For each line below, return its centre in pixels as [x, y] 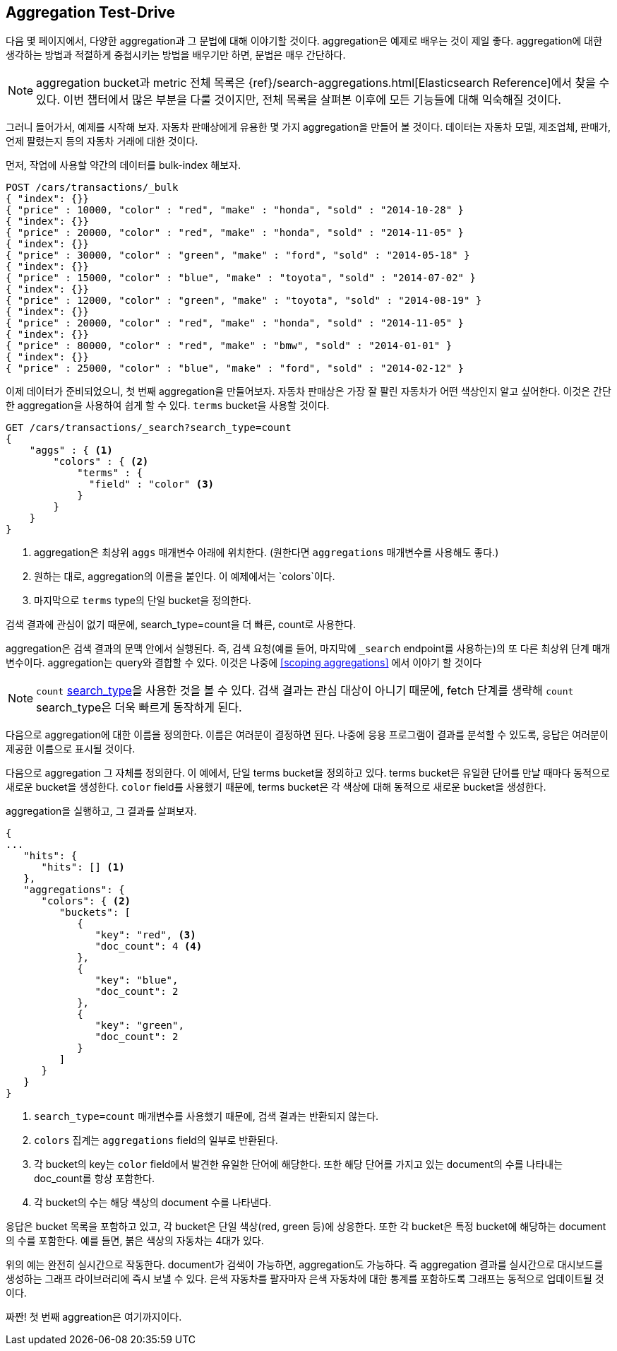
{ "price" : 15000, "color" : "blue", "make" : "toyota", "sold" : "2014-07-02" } [241, 278]
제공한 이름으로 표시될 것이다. [71, 749]
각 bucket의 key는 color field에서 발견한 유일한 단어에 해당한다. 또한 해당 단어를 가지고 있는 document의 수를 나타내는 [299, 1164]
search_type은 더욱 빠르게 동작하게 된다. [139, 708]
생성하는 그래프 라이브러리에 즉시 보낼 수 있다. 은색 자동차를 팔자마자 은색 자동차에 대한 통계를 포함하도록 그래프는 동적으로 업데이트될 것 [305, 1279]
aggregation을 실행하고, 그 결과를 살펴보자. [101, 811]
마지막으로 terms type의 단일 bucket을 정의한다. [143, 601]
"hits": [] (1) [83, 867]
